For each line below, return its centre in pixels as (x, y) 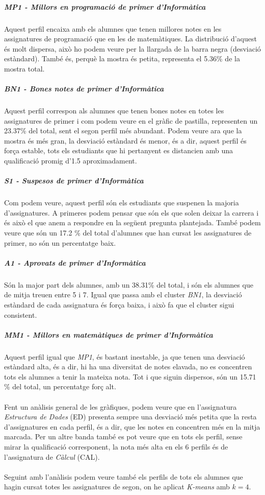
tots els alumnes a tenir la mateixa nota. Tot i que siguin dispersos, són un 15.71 (130, 376)
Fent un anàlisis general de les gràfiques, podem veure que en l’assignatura (121, 406)
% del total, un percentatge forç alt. (60, 386)
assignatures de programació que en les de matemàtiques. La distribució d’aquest (130, 39)
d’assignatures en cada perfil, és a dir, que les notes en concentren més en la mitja (132, 426)
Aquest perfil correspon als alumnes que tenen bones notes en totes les (114, 111)
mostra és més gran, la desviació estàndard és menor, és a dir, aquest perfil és (125, 140)
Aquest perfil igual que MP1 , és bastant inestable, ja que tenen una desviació (125, 356)
